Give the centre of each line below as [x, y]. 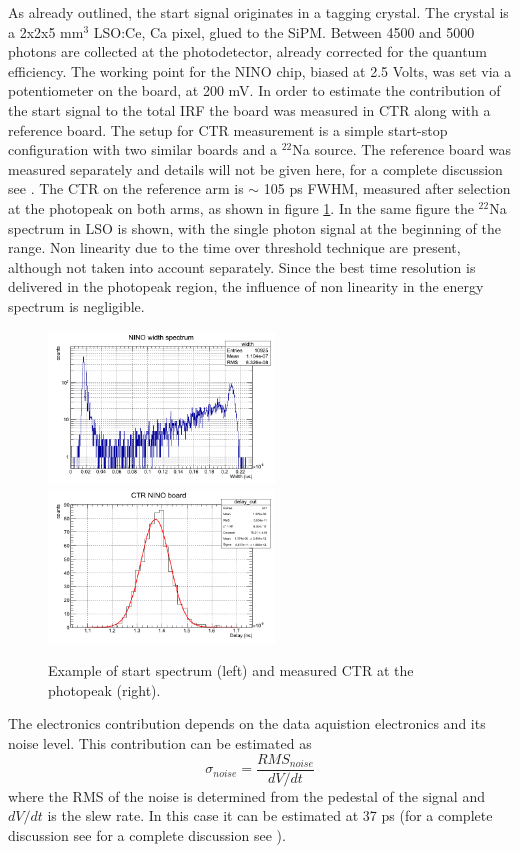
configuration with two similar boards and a [143, 149]
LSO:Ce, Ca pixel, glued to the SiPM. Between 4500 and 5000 [284, 31]
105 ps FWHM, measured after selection [387, 188]
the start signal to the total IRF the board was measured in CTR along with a [249, 109]
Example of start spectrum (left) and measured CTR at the [231, 670]
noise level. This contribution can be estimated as [160, 743]
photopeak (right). [104, 689]
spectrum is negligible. [76, 305]
